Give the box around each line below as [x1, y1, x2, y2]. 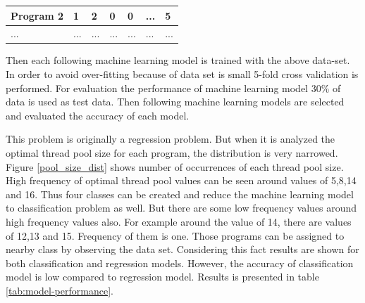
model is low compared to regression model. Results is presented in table [6, 269, 319, 284]
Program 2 [11, 8, 64, 22]
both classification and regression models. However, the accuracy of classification [6, 255, 354, 270]
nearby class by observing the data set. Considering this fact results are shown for [6, 242, 359, 257]
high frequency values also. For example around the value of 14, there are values [6, 214, 352, 228]
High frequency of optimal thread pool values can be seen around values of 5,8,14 [6, 173, 357, 188]
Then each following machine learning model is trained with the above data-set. [6, 53, 350, 67]
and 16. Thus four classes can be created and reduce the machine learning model [6, 186, 354, 201]
